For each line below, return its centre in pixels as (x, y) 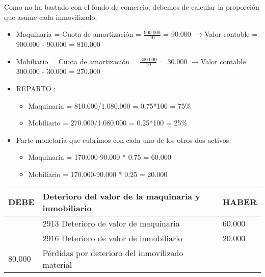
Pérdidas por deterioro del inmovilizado (113, 253)
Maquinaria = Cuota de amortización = (78, 34)
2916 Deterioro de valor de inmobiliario (112, 238)
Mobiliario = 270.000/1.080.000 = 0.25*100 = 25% (108, 123)
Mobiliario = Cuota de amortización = (77, 61)
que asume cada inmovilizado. (51, 17)
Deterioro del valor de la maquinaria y (121, 196)
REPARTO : (36, 89)
